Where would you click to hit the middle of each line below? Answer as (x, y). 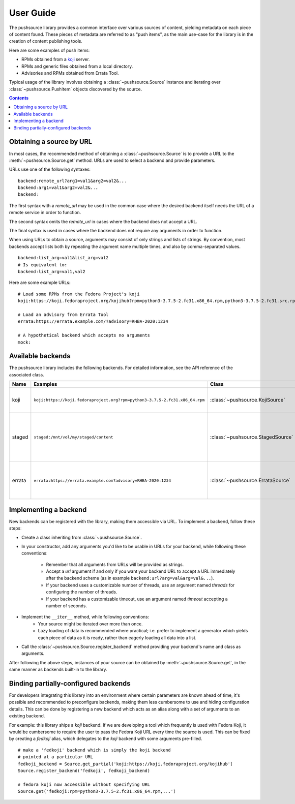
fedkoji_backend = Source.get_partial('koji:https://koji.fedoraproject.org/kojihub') (125, 764)
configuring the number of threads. (82, 592)
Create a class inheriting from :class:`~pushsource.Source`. (82, 537)
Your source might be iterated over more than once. (90, 624)
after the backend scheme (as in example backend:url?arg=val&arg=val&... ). (130, 578)
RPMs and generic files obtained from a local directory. (77, 66)
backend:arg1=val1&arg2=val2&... (58, 188)
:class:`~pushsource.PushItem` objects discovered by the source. (75, 89)
